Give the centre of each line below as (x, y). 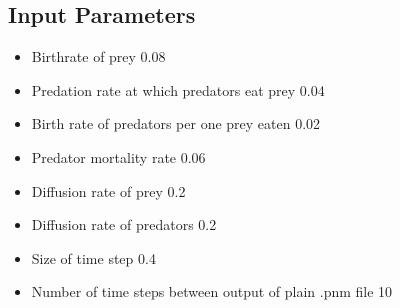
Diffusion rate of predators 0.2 (124, 224)
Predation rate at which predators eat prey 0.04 (178, 89)
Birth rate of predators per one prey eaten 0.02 (176, 123)
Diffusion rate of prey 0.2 (108, 190)
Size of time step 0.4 (93, 257)
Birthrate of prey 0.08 (98, 56)
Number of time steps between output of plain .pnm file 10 (212, 291)
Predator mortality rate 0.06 (118, 156)
